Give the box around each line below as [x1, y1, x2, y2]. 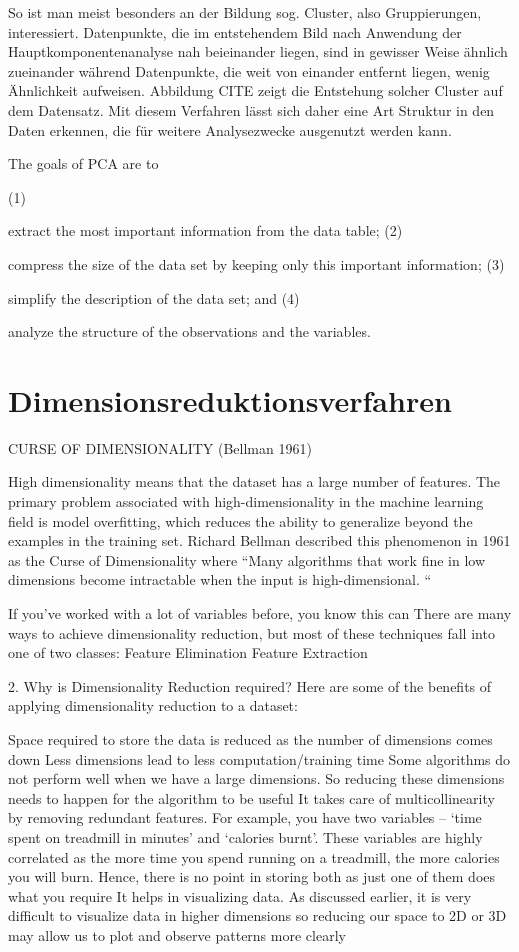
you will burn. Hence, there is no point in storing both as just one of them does [8, 866, 496, 887]
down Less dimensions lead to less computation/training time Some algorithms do [8, 748, 511, 769]
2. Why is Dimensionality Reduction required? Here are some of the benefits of [8, 675, 492, 696]
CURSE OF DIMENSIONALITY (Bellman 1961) [8, 437, 312, 458]
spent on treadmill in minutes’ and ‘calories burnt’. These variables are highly [8, 826, 483, 847]
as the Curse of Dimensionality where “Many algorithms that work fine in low [8, 549, 486, 570]
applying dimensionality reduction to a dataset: [8, 695, 298, 716]
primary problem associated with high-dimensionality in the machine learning [8, 491, 484, 512]
